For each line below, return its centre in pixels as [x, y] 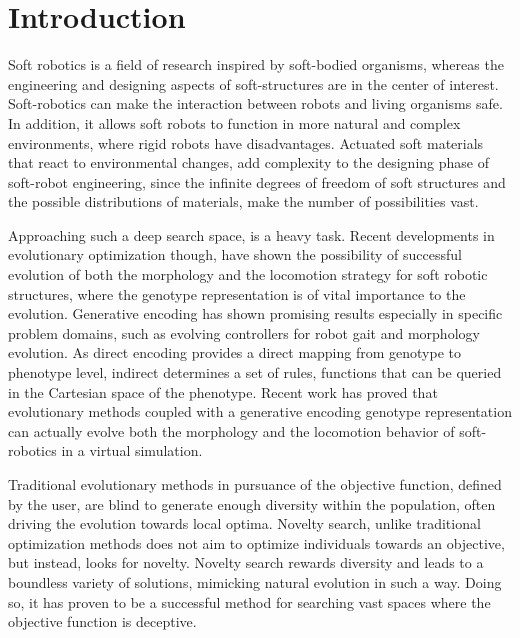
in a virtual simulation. [132, 450]
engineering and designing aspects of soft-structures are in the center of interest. [253, 83]
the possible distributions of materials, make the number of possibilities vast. [243, 201]
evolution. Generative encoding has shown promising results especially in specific [255, 313]
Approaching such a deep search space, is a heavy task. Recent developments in [251, 234]
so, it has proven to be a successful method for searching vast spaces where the [249, 601]
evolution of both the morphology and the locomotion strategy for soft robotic [248, 274]
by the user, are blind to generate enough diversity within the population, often [252, 503]
